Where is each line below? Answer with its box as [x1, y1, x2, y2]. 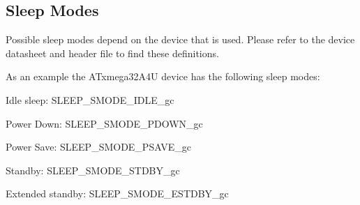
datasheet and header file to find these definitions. [6, 45, 219, 60]
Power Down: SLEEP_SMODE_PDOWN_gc [6, 116, 203, 130]
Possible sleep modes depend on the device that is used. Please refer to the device [6, 32, 355, 47]
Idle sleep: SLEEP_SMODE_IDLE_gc [6, 92, 174, 107]
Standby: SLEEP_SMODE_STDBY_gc [6, 162, 180, 177]
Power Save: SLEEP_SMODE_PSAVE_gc [6, 139, 191, 154]
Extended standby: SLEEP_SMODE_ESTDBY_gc [6, 186, 229, 201]
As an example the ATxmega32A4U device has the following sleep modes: [6, 69, 320, 84]
